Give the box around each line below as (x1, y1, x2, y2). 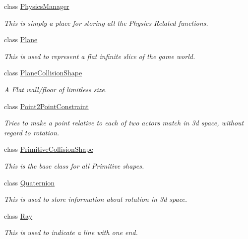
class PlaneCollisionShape (4, 67, 82, 78)
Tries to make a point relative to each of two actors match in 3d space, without (4, 118, 244, 128)
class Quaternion (4, 177, 55, 187)
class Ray (4, 210, 33, 221)
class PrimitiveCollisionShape (4, 144, 93, 154)
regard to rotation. (4, 127, 60, 137)
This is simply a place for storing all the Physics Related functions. (4, 17, 208, 28)
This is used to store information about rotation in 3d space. (4, 194, 187, 204)
